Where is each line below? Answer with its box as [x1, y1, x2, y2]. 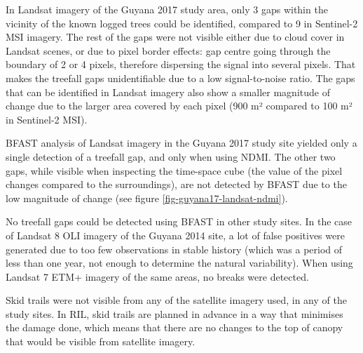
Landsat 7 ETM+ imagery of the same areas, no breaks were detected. [6, 269, 309, 284]
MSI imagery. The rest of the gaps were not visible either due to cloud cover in [6, 29, 345, 44]
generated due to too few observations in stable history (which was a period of [6, 241, 343, 256]
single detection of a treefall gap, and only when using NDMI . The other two [6, 149, 336, 164]
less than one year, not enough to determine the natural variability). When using [6, 255, 353, 270]
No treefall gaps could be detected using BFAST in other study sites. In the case [6, 214, 352, 229]
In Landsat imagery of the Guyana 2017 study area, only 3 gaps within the [6, 2, 328, 16]
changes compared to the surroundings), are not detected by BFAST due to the [6, 177, 347, 192]
